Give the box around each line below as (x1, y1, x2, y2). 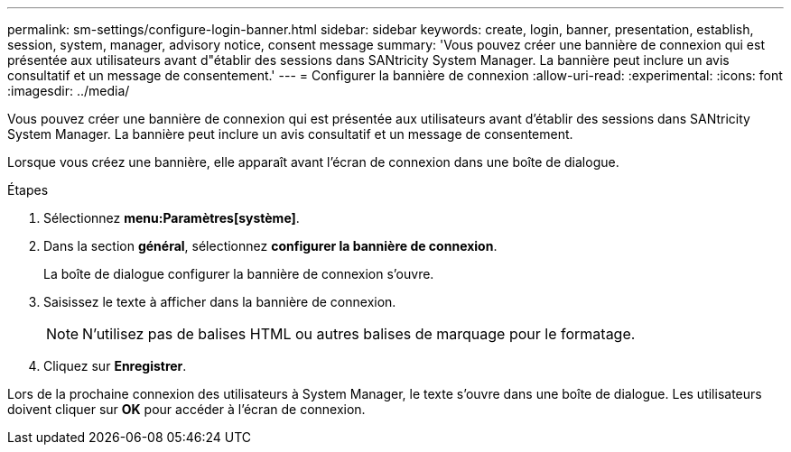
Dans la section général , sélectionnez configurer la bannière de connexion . (43, 238, 498, 254)
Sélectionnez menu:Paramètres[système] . (43, 210, 300, 226)
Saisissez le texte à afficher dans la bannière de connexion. (43, 294, 396, 309)
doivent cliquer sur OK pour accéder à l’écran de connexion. (7, 401, 366, 417)
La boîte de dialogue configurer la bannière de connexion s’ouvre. (43, 266, 434, 281)
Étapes (7, 182, 49, 198)
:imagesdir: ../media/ (7, 83, 130, 98)
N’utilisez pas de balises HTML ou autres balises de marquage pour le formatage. (82, 325, 636, 343)
